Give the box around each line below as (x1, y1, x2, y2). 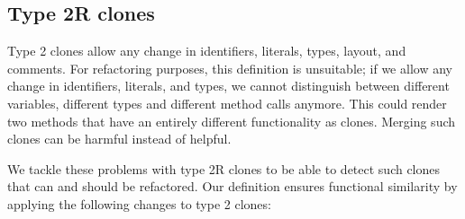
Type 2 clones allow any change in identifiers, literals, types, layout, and (7, 41, 406, 60)
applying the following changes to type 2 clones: (7, 194, 271, 213)
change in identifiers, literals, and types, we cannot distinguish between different (7, 76, 450, 95)
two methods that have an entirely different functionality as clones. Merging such (7, 111, 456, 130)
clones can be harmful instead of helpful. (7, 129, 232, 148)
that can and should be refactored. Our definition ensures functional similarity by (7, 177, 458, 196)
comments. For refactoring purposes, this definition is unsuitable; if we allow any (7, 58, 452, 77)
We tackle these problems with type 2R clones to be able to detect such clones (7, 159, 441, 178)
